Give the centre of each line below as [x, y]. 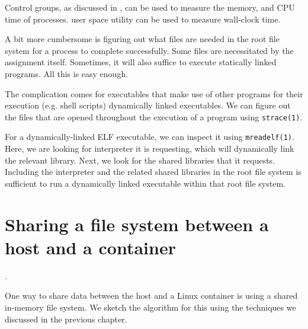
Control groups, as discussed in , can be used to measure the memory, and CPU [150, 7]
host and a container [90, 247]
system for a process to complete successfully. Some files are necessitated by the [149, 50]
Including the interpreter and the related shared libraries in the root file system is [153, 172]
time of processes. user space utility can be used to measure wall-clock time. [143, 19]
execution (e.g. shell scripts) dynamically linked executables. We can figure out [148, 105]
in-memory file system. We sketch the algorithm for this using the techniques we [150, 307]
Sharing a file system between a [137, 224]
